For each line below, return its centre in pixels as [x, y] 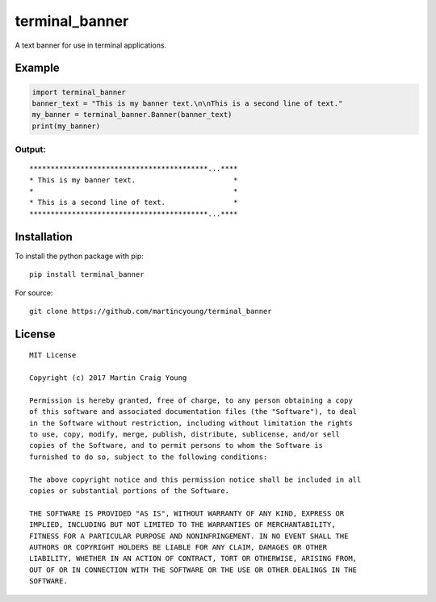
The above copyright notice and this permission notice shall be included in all [195, 479]
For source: [34, 293]
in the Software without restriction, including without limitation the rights [191, 423]
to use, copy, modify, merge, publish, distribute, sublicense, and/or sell [185, 435]
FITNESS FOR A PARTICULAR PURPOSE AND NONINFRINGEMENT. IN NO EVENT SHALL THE [189, 536]
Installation [44, 237]
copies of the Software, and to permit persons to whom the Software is [176, 445]
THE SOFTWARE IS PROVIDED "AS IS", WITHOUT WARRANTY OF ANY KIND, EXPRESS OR [187, 513]
